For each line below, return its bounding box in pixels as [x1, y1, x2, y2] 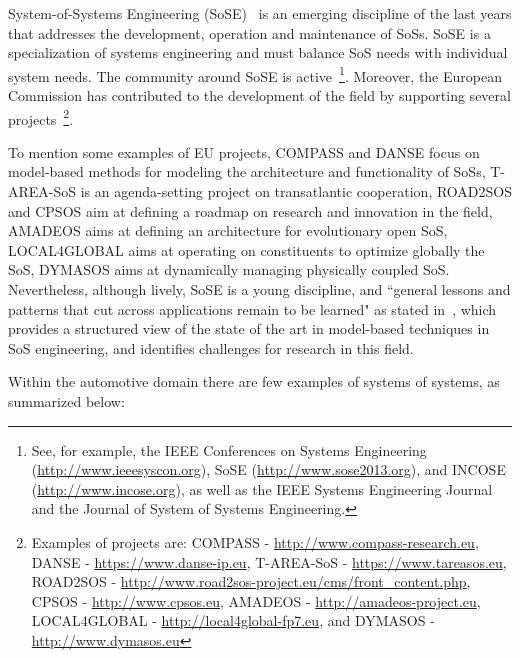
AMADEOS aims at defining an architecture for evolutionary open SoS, [8, 220, 448, 241]
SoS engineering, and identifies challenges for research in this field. [8, 337, 414, 358]
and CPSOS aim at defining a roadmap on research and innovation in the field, [8, 200, 493, 221]
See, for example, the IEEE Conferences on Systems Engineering [31, 439, 427, 460]
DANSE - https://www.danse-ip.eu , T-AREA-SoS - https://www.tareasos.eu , [31, 551, 507, 572]
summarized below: [8, 391, 125, 411]
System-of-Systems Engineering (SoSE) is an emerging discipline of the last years [8, 3, 512, 23]
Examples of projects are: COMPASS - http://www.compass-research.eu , [31, 531, 479, 552]
